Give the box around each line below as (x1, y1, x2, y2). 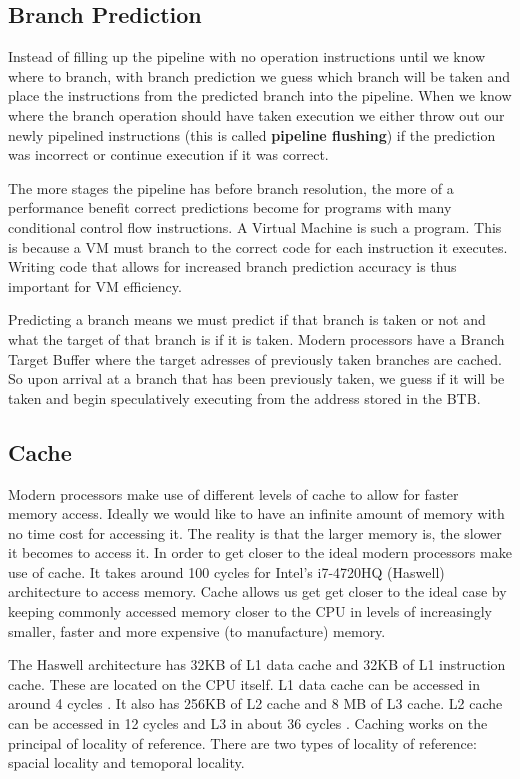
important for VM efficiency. (8, 275, 182, 296)
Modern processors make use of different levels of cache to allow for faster (8, 483, 459, 504)
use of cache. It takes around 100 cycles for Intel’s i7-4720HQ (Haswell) (8, 561, 445, 582)
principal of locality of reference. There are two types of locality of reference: (8, 732, 477, 753)
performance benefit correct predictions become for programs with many (8, 197, 452, 218)
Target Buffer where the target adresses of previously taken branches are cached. (8, 348, 502, 369)
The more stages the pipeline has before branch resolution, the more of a (8, 177, 454, 198)
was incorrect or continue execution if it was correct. (8, 144, 329, 165)
